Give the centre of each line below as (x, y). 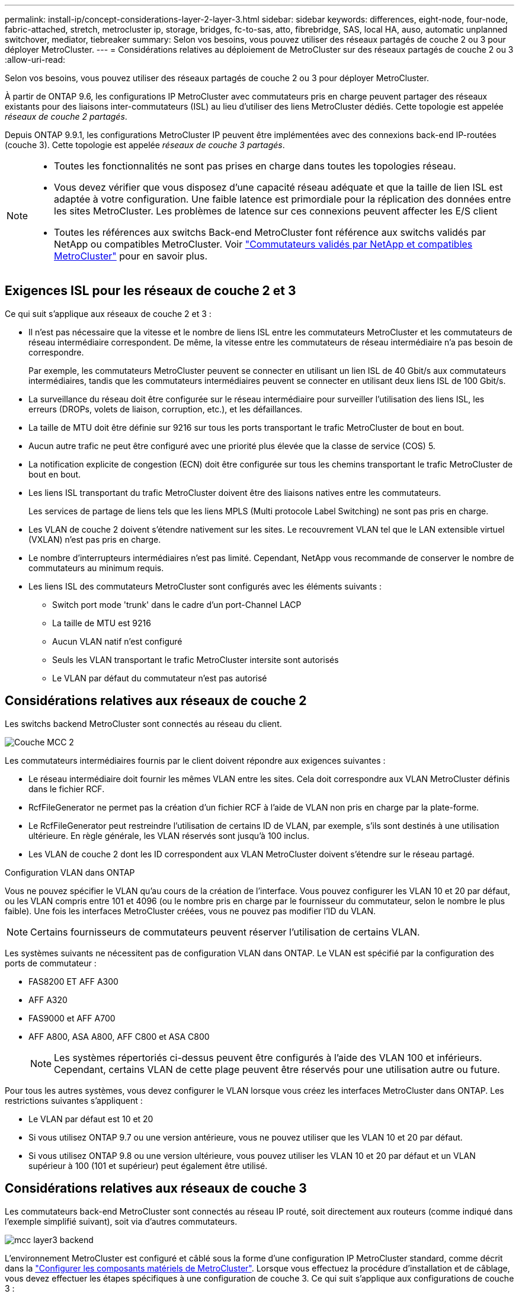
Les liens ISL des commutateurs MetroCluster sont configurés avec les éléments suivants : (205, 586)
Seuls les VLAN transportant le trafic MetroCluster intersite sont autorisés (196, 659)
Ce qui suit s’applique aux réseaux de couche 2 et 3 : (108, 313)
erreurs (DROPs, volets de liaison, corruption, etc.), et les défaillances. (166, 409)
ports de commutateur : (51, 963)
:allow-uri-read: (35, 60)
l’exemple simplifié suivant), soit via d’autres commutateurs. (121, 1221)
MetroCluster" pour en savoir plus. (131, 256)
